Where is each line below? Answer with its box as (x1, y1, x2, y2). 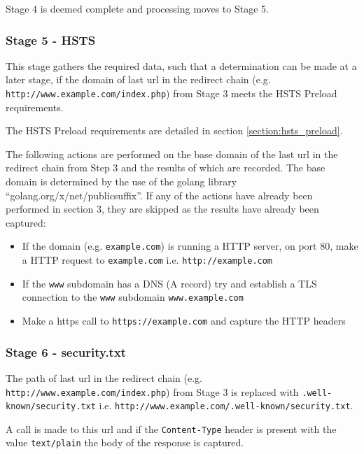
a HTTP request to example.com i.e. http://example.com (22, 253, 273, 267)
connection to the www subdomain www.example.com (22, 290, 244, 304)
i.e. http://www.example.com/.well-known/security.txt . (99, 398, 353, 413)
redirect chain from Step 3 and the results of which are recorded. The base (6, 160, 325, 175)
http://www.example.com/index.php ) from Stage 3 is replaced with (6, 384, 299, 399)
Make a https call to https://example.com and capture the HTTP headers (22, 313, 346, 328)
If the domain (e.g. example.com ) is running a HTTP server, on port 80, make (22, 239, 358, 253)
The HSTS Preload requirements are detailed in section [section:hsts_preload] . (6, 123, 343, 138)
